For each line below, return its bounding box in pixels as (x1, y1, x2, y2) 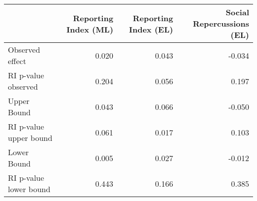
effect (8, 55, 26, 67)
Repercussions (193, 18, 249, 29)
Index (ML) (66, 23, 114, 35)
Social (225, 6, 249, 18)
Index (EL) (129, 23, 173, 35)
